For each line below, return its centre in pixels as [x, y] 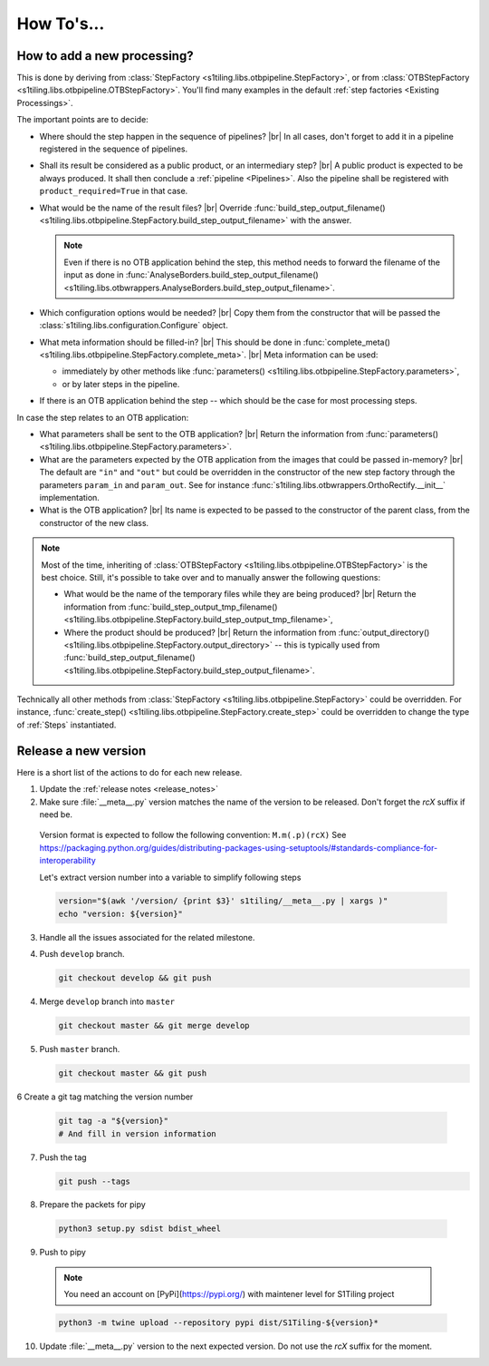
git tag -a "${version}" [114, 1121]
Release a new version [81, 751]
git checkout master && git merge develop [154, 1026]
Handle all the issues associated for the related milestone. [147, 937]
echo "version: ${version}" [120, 913]
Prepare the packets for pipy [93, 1205]
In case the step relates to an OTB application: [103, 417]
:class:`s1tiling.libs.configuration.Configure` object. [134, 326]
